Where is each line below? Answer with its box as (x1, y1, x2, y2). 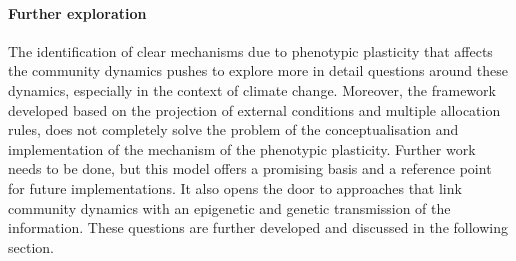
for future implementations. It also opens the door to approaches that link (8, 177, 462, 198)
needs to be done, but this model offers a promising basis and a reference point (8, 158, 492, 179)
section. (8, 236, 54, 257)
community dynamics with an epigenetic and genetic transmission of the (8, 197, 451, 218)
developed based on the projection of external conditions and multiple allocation (8, 99, 501, 120)
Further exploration (8, 2, 147, 23)
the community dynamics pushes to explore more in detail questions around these (8, 60, 508, 81)
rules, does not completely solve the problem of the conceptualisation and (8, 119, 459, 140)
